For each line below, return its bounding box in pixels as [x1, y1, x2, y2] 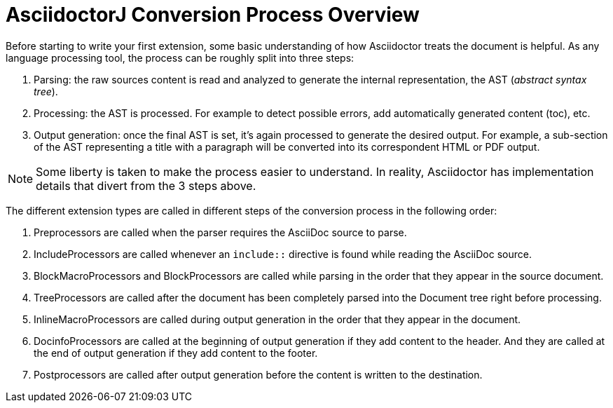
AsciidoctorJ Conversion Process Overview [6, 3, 420, 27]
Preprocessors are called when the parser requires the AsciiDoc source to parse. [34, 226, 407, 238]
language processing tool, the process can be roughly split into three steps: [6, 51, 354, 64]
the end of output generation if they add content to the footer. [34, 346, 318, 359]
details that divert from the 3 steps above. [36, 178, 256, 193]
